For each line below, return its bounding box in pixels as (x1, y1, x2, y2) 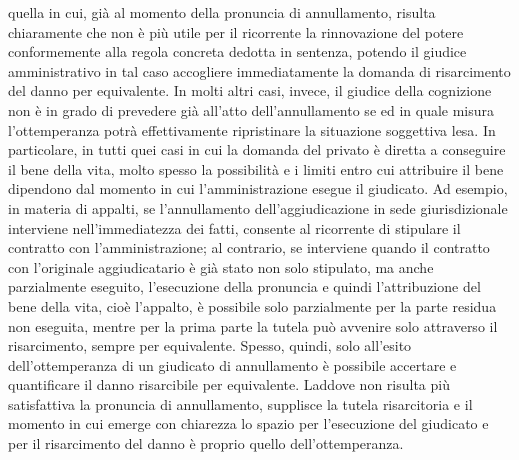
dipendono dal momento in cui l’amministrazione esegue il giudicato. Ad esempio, (8, 178, 508, 199)
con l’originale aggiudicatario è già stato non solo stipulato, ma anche (8, 256, 434, 277)
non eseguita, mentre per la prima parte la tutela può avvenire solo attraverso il (8, 315, 498, 336)
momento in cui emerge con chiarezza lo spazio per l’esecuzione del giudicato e (8, 413, 489, 434)
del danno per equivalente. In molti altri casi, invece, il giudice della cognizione (8, 80, 492, 101)
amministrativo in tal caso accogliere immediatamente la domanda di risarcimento (8, 60, 511, 81)
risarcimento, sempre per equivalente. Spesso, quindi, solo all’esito (8, 335, 412, 356)
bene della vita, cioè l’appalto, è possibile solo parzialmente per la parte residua (8, 295, 497, 316)
